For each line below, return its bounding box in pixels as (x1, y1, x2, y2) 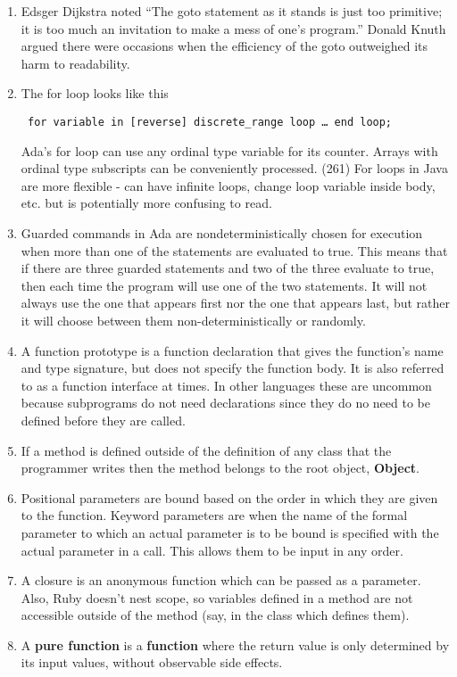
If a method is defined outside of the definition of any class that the (21, 441, 392, 459)
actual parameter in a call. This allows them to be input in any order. (21, 541, 403, 559)
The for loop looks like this (21, 84, 169, 103)
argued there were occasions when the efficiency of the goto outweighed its (21, 37, 428, 55)
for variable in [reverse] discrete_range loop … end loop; (27, 115, 393, 128)
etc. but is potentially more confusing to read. (21, 194, 272, 212)
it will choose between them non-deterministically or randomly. (21, 310, 366, 329)
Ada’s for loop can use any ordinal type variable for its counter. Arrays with (21, 141, 438, 160)
